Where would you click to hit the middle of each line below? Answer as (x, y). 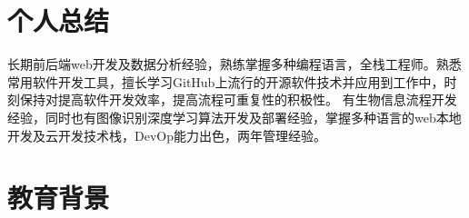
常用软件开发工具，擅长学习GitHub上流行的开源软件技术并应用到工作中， (226, 81)
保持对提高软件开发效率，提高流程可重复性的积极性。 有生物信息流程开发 (238, 99)
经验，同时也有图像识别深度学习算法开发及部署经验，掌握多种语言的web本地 (234, 117)
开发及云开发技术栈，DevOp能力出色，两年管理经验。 (167, 135)
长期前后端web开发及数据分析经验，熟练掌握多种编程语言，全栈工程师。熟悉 (234, 64)
